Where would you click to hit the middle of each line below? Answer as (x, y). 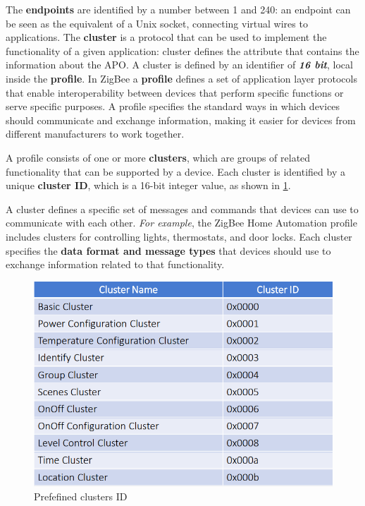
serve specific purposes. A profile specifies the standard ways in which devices (173, 106)
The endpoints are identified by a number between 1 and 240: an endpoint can (178, 9)
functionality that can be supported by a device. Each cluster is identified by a (175, 171)
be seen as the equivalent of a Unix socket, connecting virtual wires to (157, 23)
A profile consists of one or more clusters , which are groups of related (158, 157)
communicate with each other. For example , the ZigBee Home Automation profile (181, 223)
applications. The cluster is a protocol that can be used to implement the (166, 37)
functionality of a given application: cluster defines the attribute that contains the (182, 50)
